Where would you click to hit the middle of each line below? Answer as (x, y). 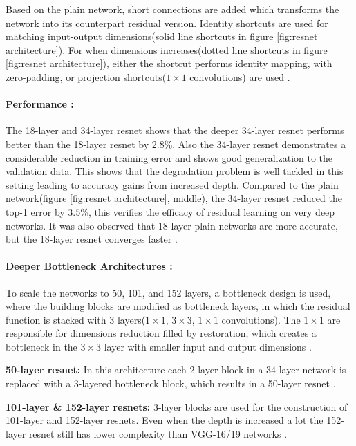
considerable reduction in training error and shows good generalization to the (169, 157)
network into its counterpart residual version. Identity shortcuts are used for (167, 22)
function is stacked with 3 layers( (76, 319)
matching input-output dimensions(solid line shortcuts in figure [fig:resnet (162, 36)
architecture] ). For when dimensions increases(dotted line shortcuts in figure (167, 49)
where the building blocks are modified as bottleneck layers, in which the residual (178, 306)
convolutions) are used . (240, 76)
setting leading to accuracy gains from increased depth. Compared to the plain (172, 184)
